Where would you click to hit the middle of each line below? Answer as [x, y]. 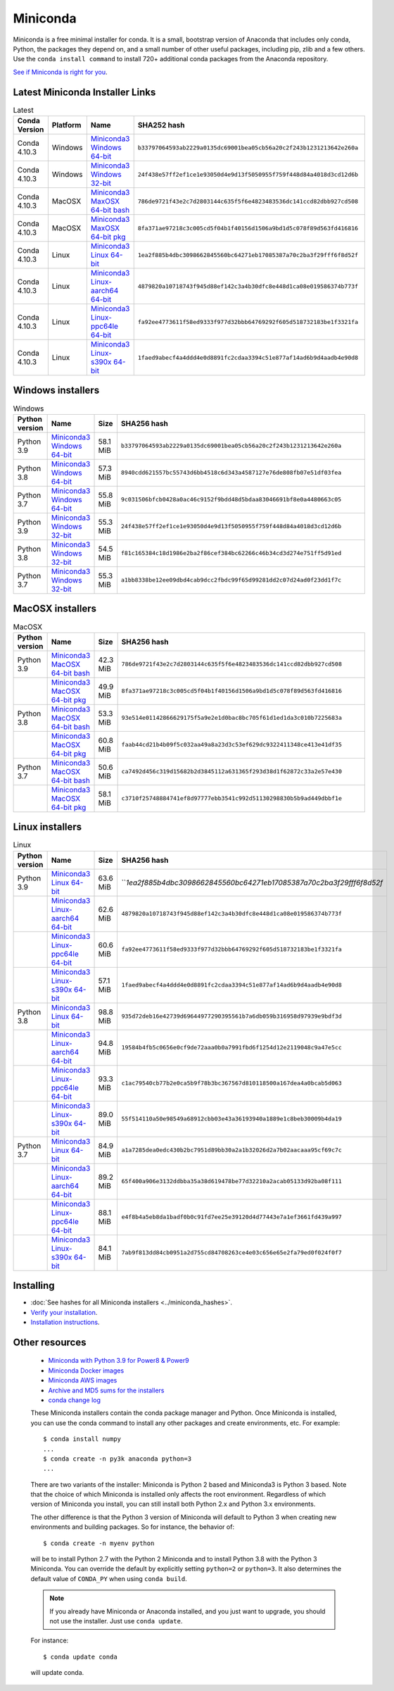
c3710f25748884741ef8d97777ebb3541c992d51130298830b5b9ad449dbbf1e [232, 798]
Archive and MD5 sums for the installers [106, 1390]
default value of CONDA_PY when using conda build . [109, 1578]
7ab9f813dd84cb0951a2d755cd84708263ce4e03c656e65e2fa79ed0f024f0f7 [232, 1253]
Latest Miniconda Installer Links [84, 92]
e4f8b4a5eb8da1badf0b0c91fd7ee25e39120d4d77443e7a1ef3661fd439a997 [232, 1217]
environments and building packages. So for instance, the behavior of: [133, 1527]
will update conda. [57, 1673]
